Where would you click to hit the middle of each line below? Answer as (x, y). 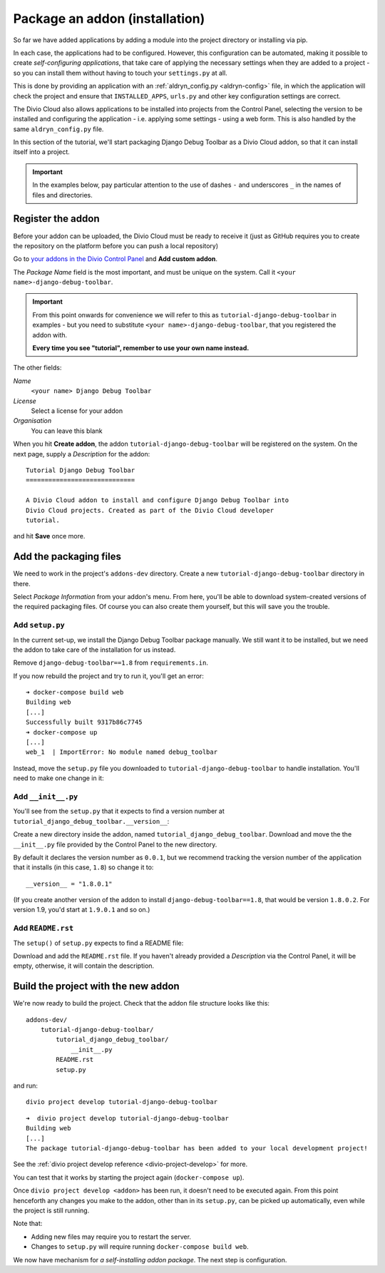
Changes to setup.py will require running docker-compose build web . (140, 1247)
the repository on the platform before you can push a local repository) (116, 245)
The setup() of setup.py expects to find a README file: (98, 943)
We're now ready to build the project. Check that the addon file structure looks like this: (142, 1003)
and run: (26, 1086)
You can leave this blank (67, 431)
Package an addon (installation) (109, 19)
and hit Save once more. (49, 536)
